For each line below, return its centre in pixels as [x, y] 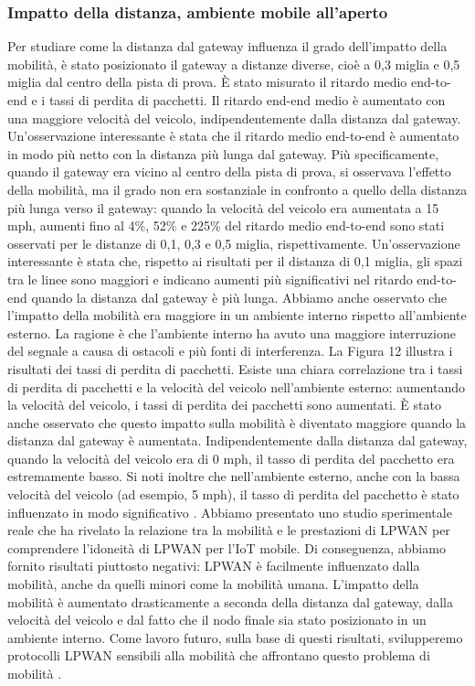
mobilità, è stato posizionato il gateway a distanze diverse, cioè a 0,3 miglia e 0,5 [234, 64]
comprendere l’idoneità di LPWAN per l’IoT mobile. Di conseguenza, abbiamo [227, 547]
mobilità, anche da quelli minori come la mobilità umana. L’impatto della [213, 584]
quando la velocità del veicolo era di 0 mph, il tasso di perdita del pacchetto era [231, 458]
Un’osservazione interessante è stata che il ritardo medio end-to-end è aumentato [233, 136]
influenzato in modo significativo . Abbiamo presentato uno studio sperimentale [230, 512]
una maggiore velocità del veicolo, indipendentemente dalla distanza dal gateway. [234, 118]
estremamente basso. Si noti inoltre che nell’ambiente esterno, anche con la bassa [234, 476]
